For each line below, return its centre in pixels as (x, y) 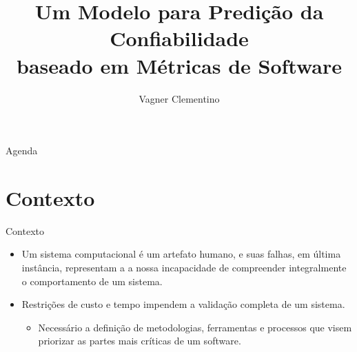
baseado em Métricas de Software (179, 65)
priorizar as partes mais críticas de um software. (140, 341)
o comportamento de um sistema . (92, 281)
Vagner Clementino (179, 98)
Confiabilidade (179, 38)
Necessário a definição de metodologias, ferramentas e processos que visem (195, 327)
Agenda (22, 151)
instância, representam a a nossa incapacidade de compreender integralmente (184, 267)
